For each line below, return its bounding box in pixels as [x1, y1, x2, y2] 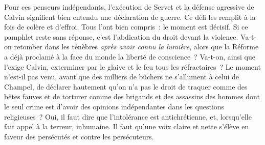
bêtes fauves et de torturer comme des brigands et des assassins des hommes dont [4, 91, 260, 102]
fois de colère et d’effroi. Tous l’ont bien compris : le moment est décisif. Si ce [4, 21, 248, 32]
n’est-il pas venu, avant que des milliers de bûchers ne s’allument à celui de [4, 71, 239, 82]
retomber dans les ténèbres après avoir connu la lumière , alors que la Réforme [14, 41, 259, 52]
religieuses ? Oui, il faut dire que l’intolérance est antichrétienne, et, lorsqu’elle [4, 111, 252, 122]
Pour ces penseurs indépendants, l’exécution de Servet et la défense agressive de [4, 2, 254, 12]
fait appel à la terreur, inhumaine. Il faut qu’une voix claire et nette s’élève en [4, 121, 249, 132]
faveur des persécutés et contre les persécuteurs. [4, 131, 154, 141]
